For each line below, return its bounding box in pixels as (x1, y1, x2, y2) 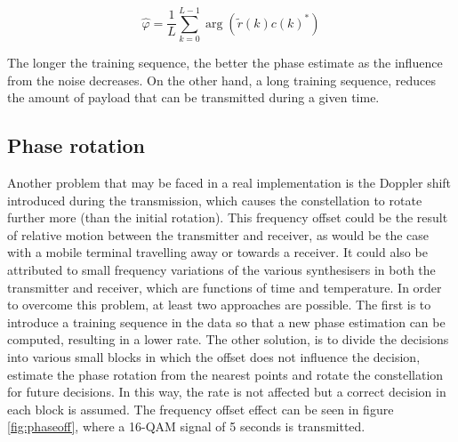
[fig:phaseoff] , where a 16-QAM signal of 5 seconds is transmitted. (7, 417, 366, 436)
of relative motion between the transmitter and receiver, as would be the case (7, 225, 430, 244)
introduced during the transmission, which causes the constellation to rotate (7, 190, 422, 209)
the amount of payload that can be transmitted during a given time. (7, 88, 380, 107)
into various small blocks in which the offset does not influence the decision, (7, 348, 421, 366)
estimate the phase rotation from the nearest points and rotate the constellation (7, 365, 444, 383)
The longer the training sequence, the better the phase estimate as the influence (7, 53, 443, 72)
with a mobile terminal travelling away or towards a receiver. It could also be (7, 243, 428, 261)
